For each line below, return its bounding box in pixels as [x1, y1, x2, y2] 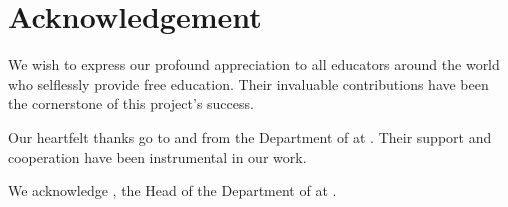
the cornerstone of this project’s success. [8, 93, 254, 114]
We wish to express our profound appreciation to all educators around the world [8, 54, 500, 75]
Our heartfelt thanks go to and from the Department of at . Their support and [8, 126, 492, 147]
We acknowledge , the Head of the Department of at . [8, 180, 337, 201]
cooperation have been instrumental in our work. [8, 146, 307, 167]
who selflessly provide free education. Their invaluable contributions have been [8, 73, 489, 94]
